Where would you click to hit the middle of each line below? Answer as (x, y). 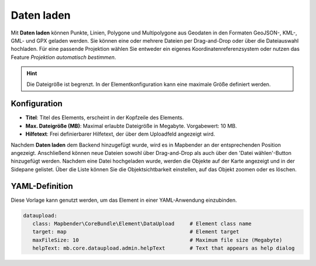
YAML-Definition (42, 186)
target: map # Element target (136, 232)
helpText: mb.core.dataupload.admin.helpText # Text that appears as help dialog (164, 248)
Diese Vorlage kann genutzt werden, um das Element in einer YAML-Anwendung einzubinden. (124, 200)
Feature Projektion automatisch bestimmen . (63, 57)
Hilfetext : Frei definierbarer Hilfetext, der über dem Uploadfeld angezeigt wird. (120, 134)
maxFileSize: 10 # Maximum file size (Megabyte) (157, 240)
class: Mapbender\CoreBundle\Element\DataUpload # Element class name (142, 224)
